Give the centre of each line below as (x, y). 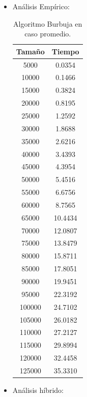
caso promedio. (48, 34)
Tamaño (30, 51)
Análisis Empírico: (41, 6)
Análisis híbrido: (38, 390)
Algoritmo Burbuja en (48, 23)
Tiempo (65, 51)
